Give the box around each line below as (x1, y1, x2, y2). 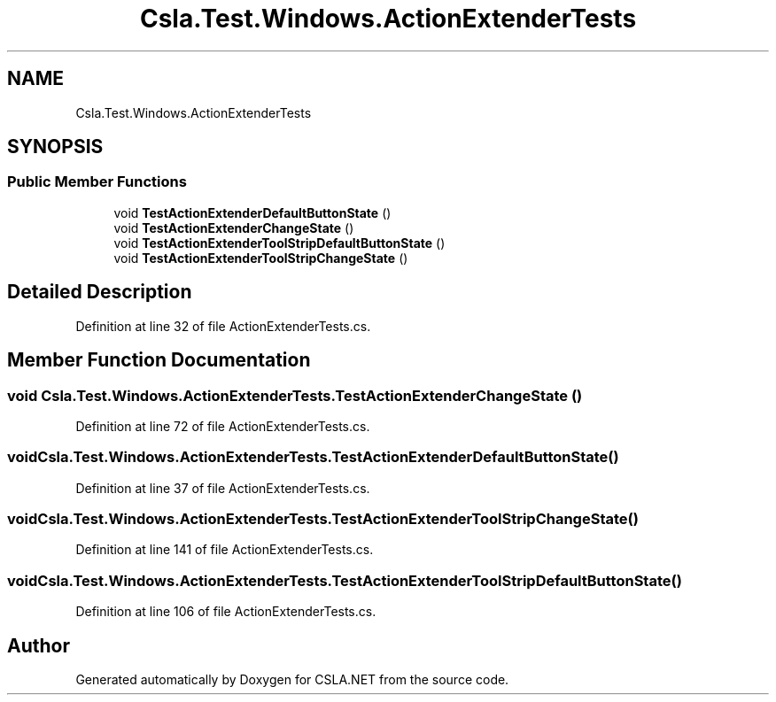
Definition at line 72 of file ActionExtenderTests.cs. (75, 418, 370, 434)
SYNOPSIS (7, 135, 104, 158)
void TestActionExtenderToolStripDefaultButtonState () (113, 235, 446, 251)
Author (7, 634, 70, 657)
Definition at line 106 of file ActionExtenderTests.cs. (75, 604, 376, 620)
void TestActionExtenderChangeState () (113, 220, 354, 235)
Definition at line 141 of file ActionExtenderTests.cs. (75, 542, 374, 558)
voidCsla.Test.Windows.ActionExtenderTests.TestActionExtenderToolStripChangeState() (7, 510, 639, 528)
